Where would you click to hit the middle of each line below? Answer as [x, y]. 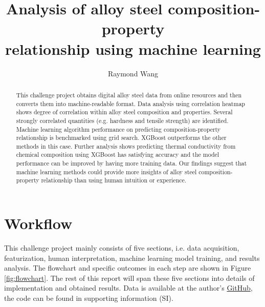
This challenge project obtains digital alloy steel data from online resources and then [129, 95]
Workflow [38, 223]
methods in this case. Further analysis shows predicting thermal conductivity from [126, 146]
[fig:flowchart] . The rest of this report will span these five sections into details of [129, 278]
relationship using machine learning [133, 48]
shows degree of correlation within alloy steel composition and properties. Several [124, 112]
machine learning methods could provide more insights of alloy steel [106, 171]
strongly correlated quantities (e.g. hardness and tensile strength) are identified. [122, 120]
